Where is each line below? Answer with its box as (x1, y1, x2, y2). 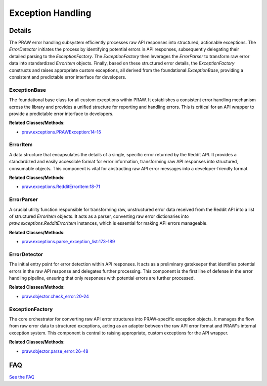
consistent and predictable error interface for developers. (9, 74, 126, 80)
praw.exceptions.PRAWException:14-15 (21, 129, 101, 135)
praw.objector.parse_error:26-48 (21, 348, 89, 354)
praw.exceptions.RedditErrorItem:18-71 (21, 184, 101, 190)
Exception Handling (9, 7, 91, 18)
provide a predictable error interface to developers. (9, 111, 114, 117)
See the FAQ (9, 374, 35, 380)
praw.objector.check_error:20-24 (21, 293, 89, 299)
